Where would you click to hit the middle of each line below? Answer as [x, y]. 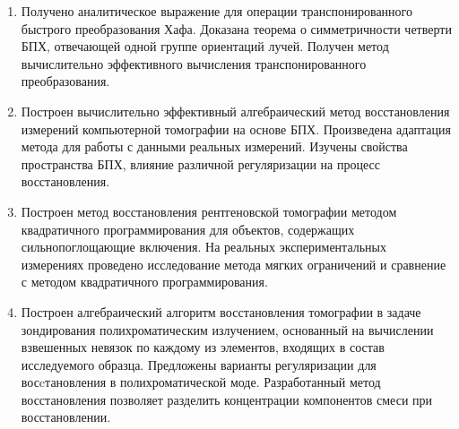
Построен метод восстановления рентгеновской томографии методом [209, 211]
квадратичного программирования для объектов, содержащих [188, 229]
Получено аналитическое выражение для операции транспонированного [217, 11]
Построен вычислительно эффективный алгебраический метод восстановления [235, 111]
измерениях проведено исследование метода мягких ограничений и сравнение [234, 264]
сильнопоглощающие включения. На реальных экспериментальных [204, 247]
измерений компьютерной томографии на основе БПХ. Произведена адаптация [236, 129]
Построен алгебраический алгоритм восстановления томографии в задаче [221, 311]
